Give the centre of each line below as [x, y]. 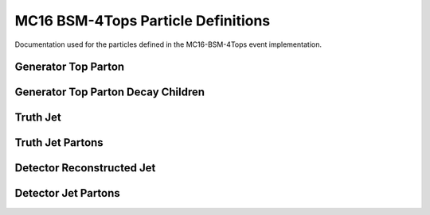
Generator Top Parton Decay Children [110, 92]
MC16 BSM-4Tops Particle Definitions [143, 21]
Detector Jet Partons [68, 193]
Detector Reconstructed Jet [85, 168]
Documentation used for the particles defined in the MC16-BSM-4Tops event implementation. [168, 44]
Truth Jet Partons [59, 143]
